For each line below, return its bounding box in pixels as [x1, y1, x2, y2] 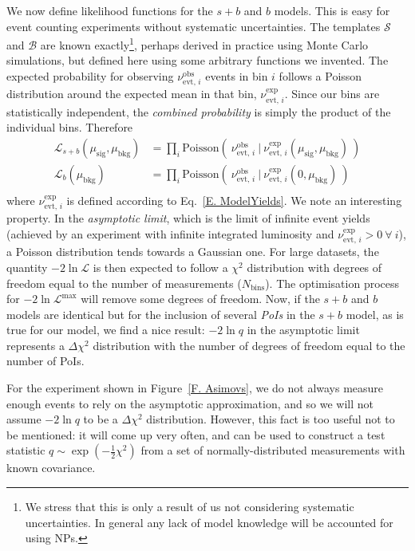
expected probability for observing [6, 68, 174, 85]
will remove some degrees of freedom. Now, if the [81, 290, 320, 307]
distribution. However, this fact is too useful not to [146, 411, 395, 427]
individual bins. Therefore [6, 119, 133, 136]
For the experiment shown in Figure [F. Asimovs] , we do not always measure [6, 380, 384, 396]
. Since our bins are [284, 85, 380, 102]
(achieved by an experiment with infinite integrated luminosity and [6, 225, 334, 242]
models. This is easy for [274, 2, 390, 18]
